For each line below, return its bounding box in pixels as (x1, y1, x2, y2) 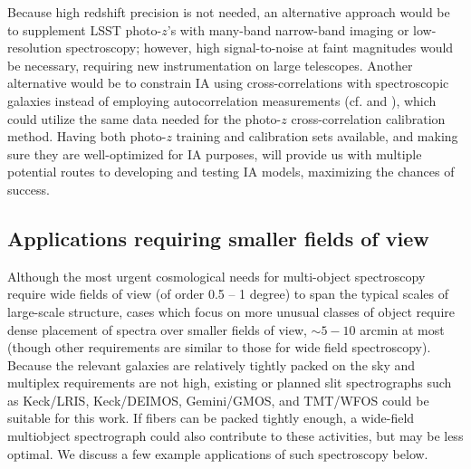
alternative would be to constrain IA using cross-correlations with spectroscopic (7, 73, 449, 92)
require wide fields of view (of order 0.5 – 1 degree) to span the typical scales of (7, 284, 448, 303)
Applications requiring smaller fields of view (7, 224, 429, 252)
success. (7, 179, 50, 198)
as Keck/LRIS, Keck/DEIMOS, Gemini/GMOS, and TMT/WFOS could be (7, 390, 429, 409)
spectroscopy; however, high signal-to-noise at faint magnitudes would (65, 38, 454, 57)
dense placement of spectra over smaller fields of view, (7, 320, 307, 339)
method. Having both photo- (7, 127, 167, 146)
